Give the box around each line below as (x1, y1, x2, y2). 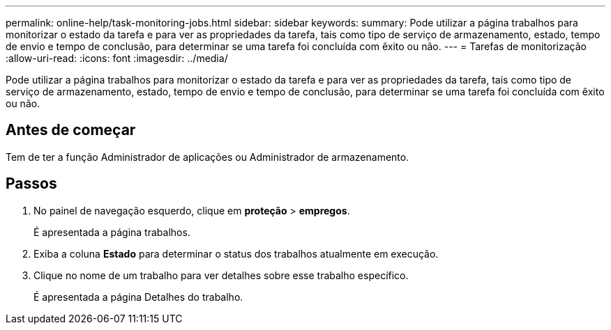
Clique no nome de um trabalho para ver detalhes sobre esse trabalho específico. (33, 269, 409, 281)
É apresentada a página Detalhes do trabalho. (33, 290, 243, 303)
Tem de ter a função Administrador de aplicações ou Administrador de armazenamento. (6, 150, 409, 163)
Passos (6, 175, 57, 193)
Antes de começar (6, 121, 136, 139)
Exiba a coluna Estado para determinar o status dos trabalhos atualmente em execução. (33, 247, 439, 260)
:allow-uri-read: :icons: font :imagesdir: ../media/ (6, 52, 228, 64)
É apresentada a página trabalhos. (33, 226, 190, 238)
